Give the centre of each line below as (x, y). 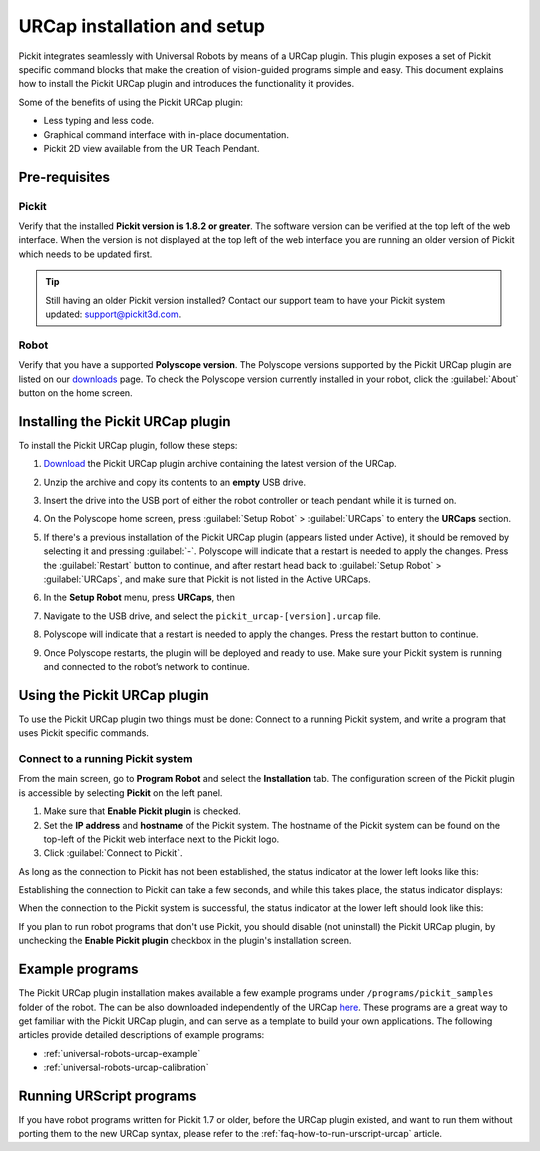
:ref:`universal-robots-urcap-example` (122, 1053)
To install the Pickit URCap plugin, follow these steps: (128, 445)
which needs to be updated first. (85, 254)
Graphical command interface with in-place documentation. (166, 134)
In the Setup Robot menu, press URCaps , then (139, 597)
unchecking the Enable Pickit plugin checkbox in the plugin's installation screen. (185, 941)
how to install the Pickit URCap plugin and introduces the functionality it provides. (186, 84)
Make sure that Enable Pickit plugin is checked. (142, 811)
